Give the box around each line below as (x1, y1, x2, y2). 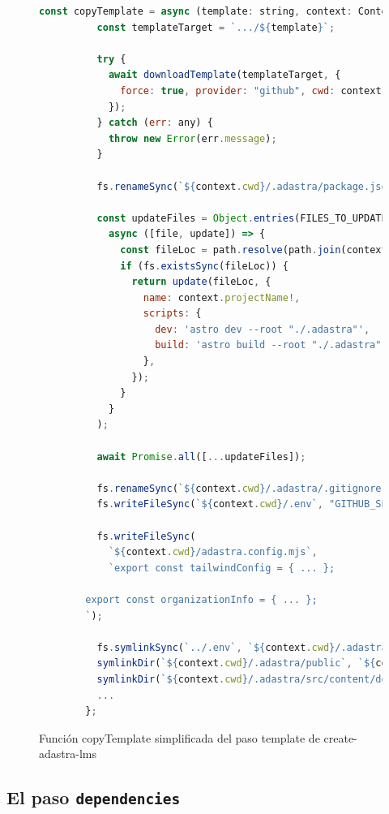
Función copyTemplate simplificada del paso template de (39, 729, 320, 746)
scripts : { (143, 308, 202, 320)
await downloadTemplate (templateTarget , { (108, 69, 341, 81)
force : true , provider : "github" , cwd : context (120, 84, 382, 97)
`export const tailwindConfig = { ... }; (108, 562, 336, 574)
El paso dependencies (6, 785, 181, 810)
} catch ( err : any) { (96, 117, 213, 129)
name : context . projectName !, (143, 291, 301, 304)
